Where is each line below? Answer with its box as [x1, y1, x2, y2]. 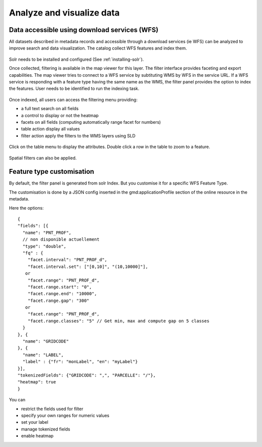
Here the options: [9, 205, 44, 211]
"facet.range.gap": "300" [27, 298, 90, 303]
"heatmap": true [17, 379, 56, 385]
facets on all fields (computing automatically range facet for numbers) [21, 119, 161, 125]
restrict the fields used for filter [21, 406, 83, 412]
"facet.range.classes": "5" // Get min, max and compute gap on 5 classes [27, 318, 210, 324]
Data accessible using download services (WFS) [9, 26, 159, 34]
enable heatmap [21, 433, 54, 439]
